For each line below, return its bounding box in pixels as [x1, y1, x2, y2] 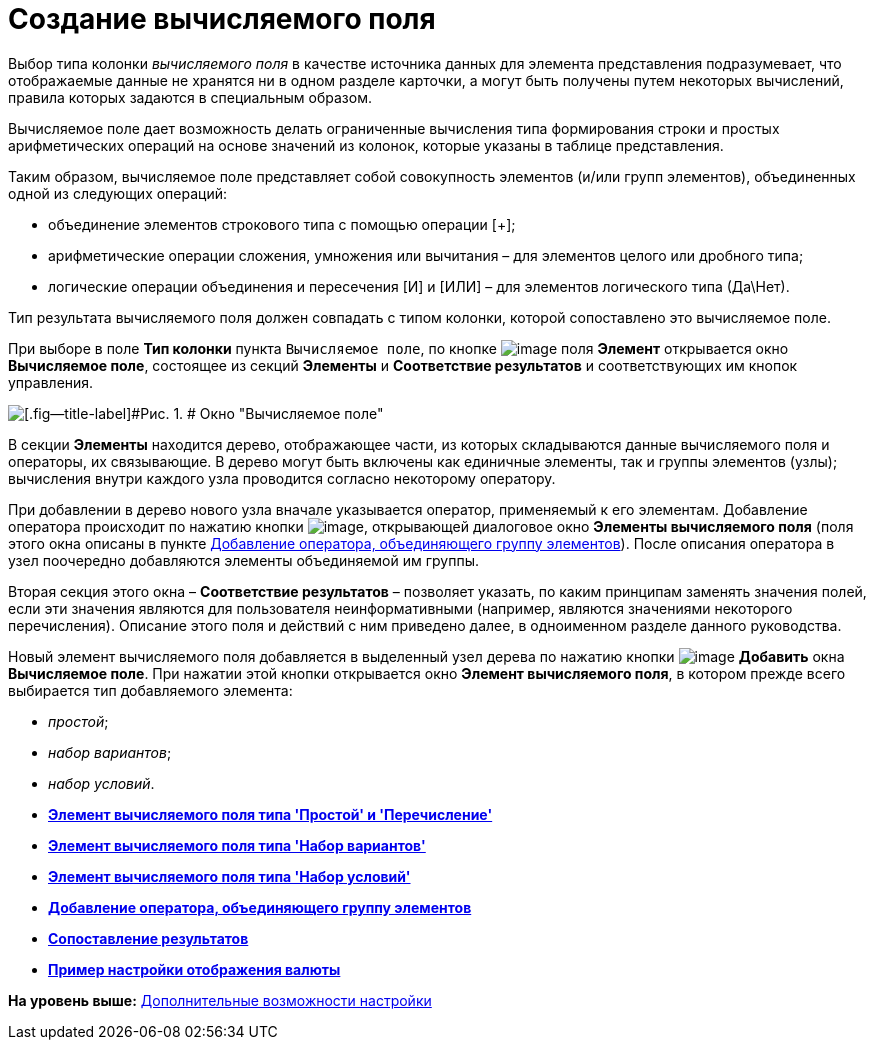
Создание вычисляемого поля [8, 2, 436, 36]
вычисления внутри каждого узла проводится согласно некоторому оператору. [8, 469, 556, 487]
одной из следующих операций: [8, 184, 228, 202]
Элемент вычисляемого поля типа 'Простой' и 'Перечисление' [48, 805, 493, 823]
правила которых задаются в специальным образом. [8, 88, 372, 106]
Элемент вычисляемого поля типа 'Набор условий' [48, 867, 411, 885]
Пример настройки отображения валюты [48, 960, 341, 978]
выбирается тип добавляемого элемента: [8, 681, 293, 699]
